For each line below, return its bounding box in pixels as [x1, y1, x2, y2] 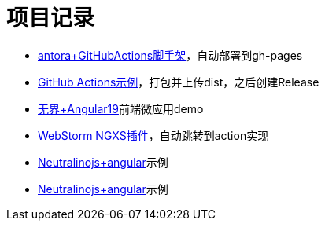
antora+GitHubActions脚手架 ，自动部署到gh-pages [38, 48, 303, 62]
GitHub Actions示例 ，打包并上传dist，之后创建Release [38, 75, 319, 89]
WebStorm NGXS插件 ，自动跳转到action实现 [38, 128, 269, 142]
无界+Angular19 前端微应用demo [38, 101, 204, 115]
